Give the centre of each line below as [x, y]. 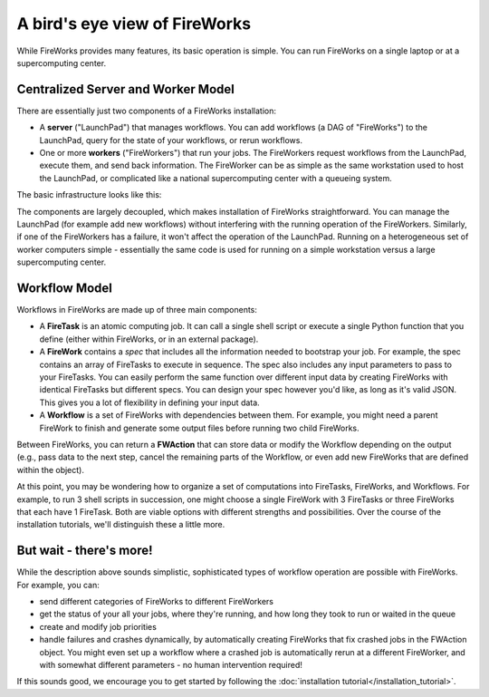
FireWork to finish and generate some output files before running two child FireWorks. [199, 428]
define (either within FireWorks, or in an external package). [149, 339]
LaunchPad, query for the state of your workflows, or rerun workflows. [171, 140]
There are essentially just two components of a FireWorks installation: [146, 111]
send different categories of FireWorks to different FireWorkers [156, 601]
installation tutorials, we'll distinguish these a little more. [121, 525]
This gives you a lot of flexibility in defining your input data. [149, 402]
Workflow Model [65, 288]
